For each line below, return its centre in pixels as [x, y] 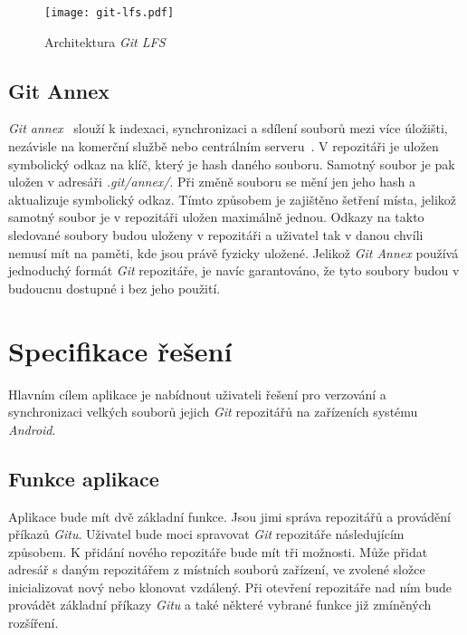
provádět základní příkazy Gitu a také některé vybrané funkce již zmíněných [220, 605]
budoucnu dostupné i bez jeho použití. [114, 288]
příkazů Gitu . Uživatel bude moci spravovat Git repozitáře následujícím [206, 534]
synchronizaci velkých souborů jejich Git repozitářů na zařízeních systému [213, 412]
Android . [32, 429]
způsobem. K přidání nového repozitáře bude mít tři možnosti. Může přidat [218, 551]
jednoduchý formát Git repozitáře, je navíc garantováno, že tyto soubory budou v [234, 270]
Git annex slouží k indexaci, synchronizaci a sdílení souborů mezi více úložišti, [228, 128]
